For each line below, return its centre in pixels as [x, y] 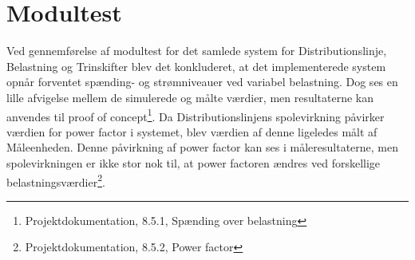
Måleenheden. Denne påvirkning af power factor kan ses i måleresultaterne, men [203, 147]
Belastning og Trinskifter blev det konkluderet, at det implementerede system [196, 66]
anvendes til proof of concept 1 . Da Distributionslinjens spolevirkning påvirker [196, 115]
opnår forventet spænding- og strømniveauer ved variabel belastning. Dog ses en [202, 82]
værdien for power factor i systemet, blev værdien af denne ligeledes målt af [192, 131]
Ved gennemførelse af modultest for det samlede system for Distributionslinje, [197, 51]
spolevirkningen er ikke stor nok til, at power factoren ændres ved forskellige [194, 162]
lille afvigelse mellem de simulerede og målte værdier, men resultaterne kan [190, 97]
